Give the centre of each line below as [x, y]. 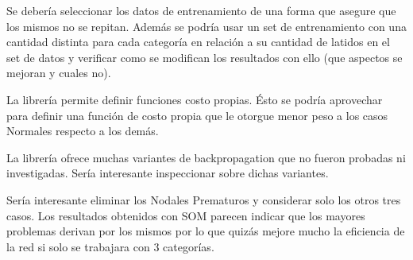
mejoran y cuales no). [59, 73]
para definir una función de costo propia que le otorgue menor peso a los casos [197, 115]
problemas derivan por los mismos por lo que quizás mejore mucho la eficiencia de [206, 231]
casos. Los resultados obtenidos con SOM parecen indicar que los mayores [186, 215]
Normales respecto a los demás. [83, 131]
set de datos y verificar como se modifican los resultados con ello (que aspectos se [205, 57]
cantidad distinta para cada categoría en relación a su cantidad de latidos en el [198, 42]
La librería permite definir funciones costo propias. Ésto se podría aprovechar [195, 99]
